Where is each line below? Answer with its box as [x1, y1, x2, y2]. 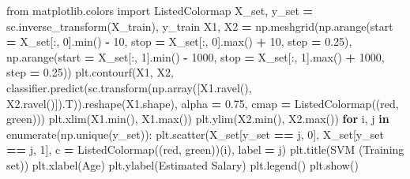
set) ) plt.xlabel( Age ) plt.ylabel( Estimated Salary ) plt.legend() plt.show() [6, 156, 359, 173]
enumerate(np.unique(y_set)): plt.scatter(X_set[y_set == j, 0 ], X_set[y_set [6, 125, 384, 142]
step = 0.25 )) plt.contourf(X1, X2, [6, 64, 174, 80]
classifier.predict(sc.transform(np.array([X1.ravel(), [6, 79, 252, 95]
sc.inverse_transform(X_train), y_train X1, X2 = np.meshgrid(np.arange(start [6, 17, 393, 34]
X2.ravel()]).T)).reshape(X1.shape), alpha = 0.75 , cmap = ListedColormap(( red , [6, 95, 399, 111]
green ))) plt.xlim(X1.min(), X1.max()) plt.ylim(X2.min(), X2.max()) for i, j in [6, 110, 389, 127]
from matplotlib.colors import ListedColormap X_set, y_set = [6, 2, 314, 18]
